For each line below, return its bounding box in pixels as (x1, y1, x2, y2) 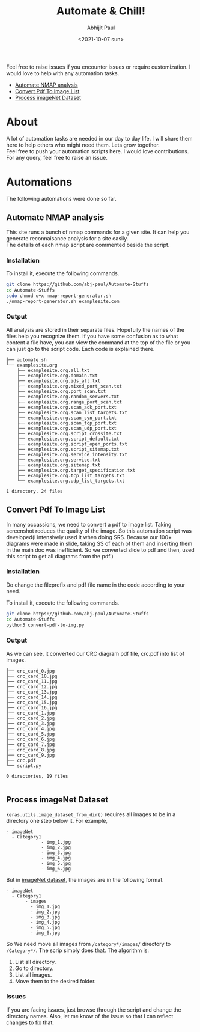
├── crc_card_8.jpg (6, 747, 55, 753)
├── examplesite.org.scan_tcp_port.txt (17, 420, 117, 426)
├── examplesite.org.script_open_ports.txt (17, 441, 128, 447)
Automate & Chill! (56, 4, 146, 18)
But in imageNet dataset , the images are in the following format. (6, 876, 164, 883)
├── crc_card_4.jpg (6, 725, 55, 731)
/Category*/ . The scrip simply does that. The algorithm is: (6, 947, 149, 954)
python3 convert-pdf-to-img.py (6, 622, 85, 628)
